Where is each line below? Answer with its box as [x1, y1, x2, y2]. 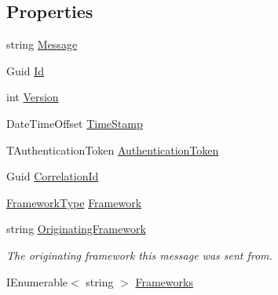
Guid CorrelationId [6, 168, 99, 184]
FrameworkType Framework [6, 194, 142, 210]
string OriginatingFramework [6, 220, 146, 237]
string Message [6, 36, 78, 53]
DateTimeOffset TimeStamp [6, 115, 143, 131]
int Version [6, 89, 59, 105]
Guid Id [6, 62, 44, 78]
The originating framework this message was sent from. [6, 246, 273, 263]
